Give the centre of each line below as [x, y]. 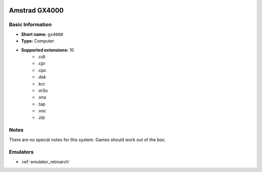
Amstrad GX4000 [36, 10]
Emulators [21, 152]
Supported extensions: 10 [48, 50]
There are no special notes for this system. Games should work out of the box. [87, 140]
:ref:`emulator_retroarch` [46, 161]
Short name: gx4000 [42, 34]
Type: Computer [38, 41]
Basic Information [30, 25]
